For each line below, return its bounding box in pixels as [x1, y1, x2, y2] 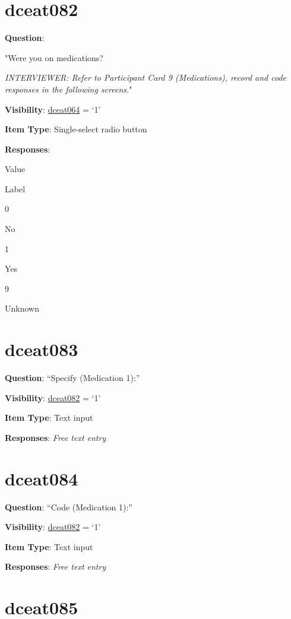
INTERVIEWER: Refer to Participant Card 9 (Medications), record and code [5, 71, 287, 84]
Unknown [5, 302, 39, 315]
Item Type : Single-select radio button [5, 123, 147, 135]
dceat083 [5, 337, 78, 361]
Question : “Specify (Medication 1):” [5, 372, 140, 384]
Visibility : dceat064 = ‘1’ [5, 103, 101, 115]
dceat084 [5, 466, 78, 490]
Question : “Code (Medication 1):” [5, 500, 132, 513]
